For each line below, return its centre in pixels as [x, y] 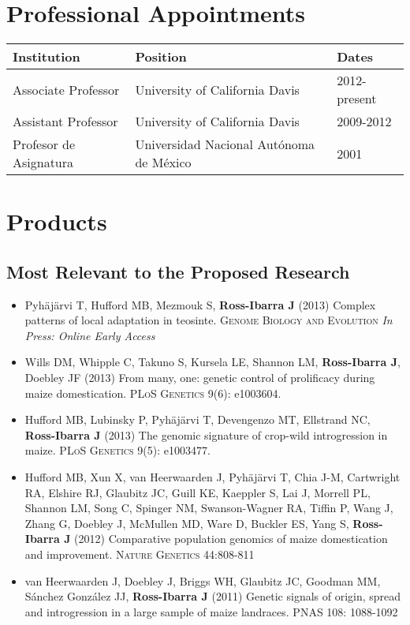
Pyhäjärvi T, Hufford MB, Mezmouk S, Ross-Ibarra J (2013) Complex [200, 304]
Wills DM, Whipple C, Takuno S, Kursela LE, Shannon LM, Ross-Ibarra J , [212, 362]
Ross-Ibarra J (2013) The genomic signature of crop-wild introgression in [206, 434]
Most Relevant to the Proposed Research [178, 271]
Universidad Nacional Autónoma [225, 144]
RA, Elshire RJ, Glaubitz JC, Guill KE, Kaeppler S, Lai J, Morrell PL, [198, 492]
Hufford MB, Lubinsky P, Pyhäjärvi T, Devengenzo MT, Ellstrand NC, [198, 419]
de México [163, 163]
